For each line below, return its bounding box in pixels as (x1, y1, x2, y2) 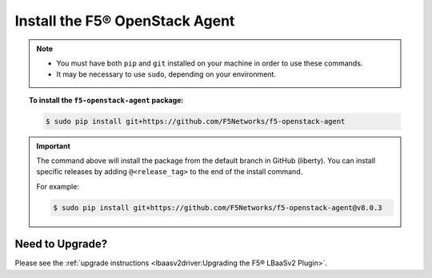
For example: (36, 181, 80, 191)
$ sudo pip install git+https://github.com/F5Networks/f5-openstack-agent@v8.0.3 (53, 203, 383, 212)
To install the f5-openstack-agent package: (29, 95, 184, 105)
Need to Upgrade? (14, 237, 108, 251)
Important (36, 141, 71, 151)
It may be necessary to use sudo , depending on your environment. (56, 69, 276, 79)
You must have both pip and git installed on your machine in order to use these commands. (56, 58, 363, 68)
